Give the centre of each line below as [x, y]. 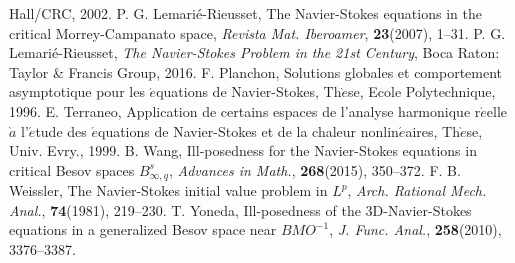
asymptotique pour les [77, 91]
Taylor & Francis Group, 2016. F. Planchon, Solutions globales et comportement [256, 71]
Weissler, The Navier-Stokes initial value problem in [168, 190]
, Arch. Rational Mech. [417, 190]
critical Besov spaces [72, 169]
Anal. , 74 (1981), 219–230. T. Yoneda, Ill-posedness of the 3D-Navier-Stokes [240, 209]
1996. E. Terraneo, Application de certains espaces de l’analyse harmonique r [245, 110]
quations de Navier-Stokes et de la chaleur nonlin [248, 130]
